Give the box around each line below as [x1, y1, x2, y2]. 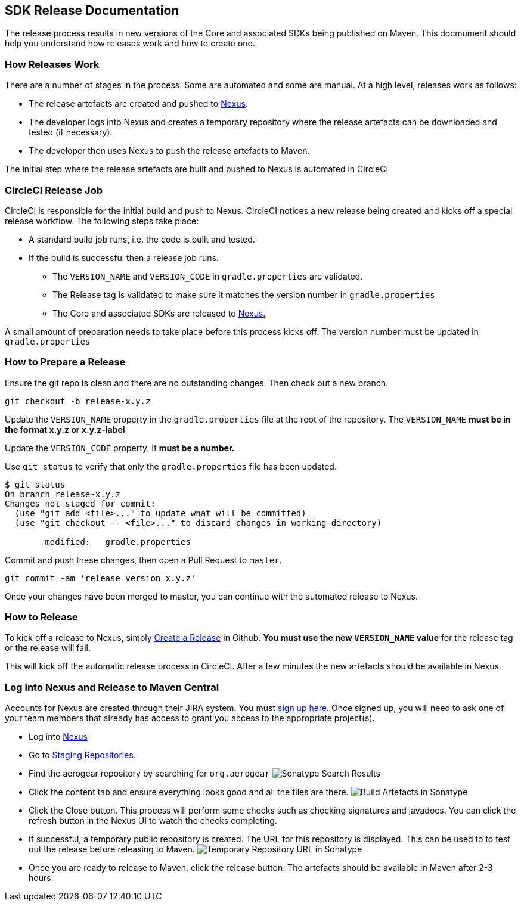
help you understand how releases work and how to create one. [5, 38, 255, 49]
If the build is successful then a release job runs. [29, 252, 219, 263]
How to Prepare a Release [5, 356, 126, 368]
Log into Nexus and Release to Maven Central [5, 681, 219, 693]
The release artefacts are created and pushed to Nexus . [29, 98, 248, 109]
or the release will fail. [5, 643, 91, 653]
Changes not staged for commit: [5, 498, 156, 508]
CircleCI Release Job [5, 184, 103, 196]
